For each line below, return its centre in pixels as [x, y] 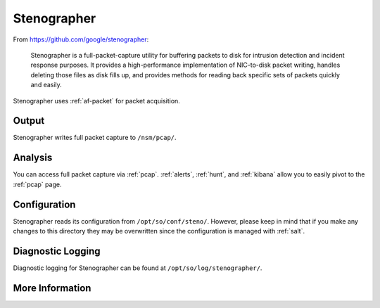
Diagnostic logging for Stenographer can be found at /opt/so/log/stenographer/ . [138, 268]
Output [29, 121]
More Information [52, 288]
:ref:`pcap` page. [37, 184]
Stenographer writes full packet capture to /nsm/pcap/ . [95, 138]
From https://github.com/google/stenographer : [81, 39]
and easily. [46, 85]
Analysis [33, 158]
